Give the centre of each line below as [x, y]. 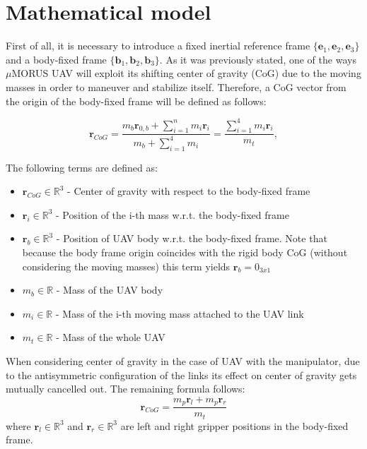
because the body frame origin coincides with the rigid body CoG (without [185, 252]
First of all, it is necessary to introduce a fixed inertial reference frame [158, 46]
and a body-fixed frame [56, 59]
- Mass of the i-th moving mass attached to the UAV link [180, 313]
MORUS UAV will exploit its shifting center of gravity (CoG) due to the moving [186, 73]
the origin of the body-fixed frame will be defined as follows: [136, 101]
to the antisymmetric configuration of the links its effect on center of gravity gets [181, 375]
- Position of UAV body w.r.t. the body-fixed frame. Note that [192, 238]
